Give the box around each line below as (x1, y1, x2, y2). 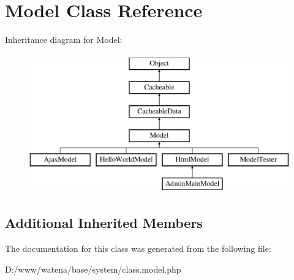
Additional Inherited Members (5, 213, 203, 232)
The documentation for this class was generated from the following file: (5, 242, 271, 255)
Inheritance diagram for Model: (5, 33, 123, 46)
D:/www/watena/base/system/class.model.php (5, 262, 181, 275)
